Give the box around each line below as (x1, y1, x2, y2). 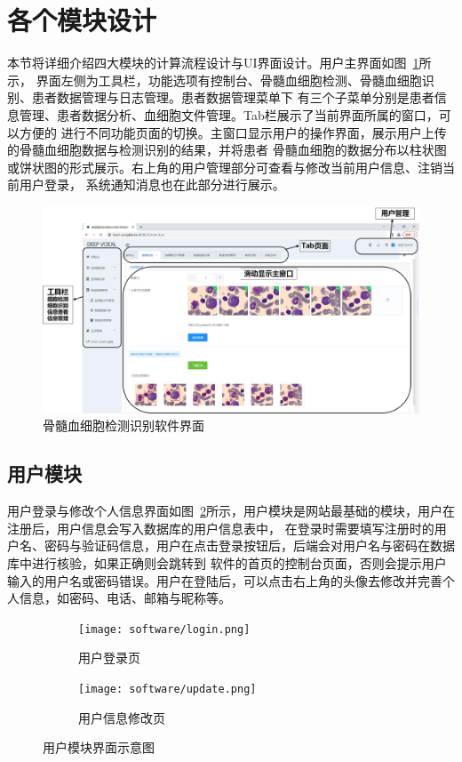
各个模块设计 (7, 2, 157, 38)
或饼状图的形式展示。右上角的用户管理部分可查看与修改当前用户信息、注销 (7, 157, 442, 176)
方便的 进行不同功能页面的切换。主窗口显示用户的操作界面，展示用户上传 (19, 123, 447, 141)
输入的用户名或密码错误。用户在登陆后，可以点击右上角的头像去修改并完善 (7, 571, 442, 590)
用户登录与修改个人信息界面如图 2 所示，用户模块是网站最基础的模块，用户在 (7, 501, 455, 520)
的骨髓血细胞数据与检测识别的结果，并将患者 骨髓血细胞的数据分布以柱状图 (7, 140, 447, 159)
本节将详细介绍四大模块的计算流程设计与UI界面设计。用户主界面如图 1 (7, 53, 419, 72)
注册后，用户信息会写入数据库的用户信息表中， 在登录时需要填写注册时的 (7, 518, 434, 537)
